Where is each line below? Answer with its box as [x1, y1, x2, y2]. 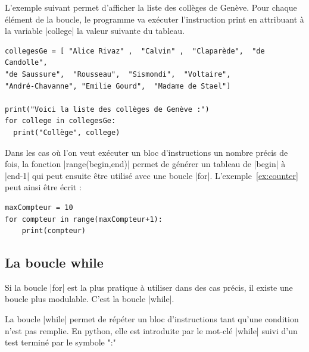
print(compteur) [21, 227, 86, 235]
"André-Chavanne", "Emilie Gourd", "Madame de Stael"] [5, 81, 231, 90]
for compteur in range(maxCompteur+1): [5, 215, 163, 224]
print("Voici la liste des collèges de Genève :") [5, 105, 210, 114]
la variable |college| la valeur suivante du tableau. [5, 24, 185, 37]
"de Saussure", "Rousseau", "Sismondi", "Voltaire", [5, 70, 231, 78]
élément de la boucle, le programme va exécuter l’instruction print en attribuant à [5, 12, 304, 25]
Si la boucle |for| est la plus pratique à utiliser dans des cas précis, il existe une [5, 281, 293, 293]
